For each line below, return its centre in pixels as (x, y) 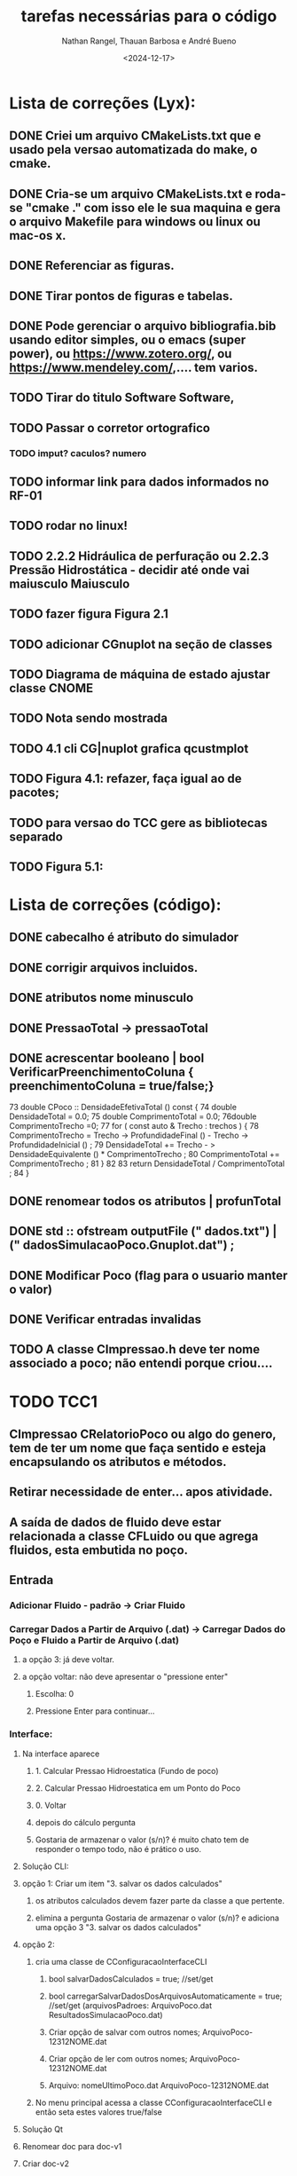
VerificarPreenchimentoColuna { (102, 1072)
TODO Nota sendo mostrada (89, 718)
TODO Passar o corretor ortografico (110, 428)
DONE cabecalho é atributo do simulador (124, 938)
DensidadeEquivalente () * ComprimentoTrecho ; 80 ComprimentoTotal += (145, 1155)
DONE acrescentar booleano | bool (107, 1058)
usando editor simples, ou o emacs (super (128, 339)
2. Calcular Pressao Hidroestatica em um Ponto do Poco (138, 1788)
